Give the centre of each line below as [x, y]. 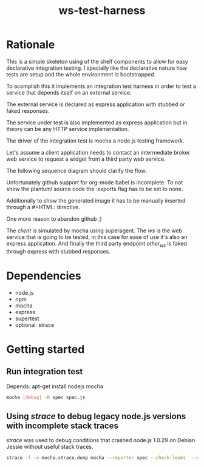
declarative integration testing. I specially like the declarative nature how [97, 68]
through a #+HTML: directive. [43, 207]
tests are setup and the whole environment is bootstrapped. [81, 74]
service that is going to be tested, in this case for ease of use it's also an [97, 237]
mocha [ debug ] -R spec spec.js [46, 397]
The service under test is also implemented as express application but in [97, 123]
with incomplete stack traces [62, 425]
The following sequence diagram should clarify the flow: [77, 170]
